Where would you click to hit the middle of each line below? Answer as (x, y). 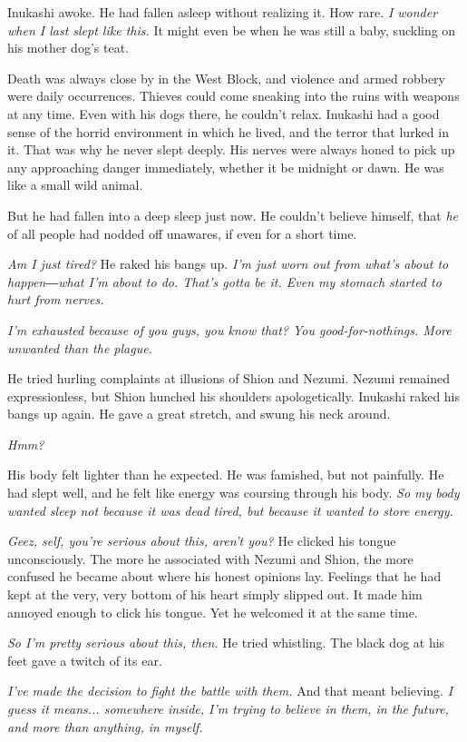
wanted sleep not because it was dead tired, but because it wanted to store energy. (230, 510)
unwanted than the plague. (80, 347)
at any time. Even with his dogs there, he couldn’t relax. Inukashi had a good (224, 113)
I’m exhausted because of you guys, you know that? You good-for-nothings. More (229, 329)
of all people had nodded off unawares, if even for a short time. (182, 233)
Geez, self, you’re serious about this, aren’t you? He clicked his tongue (202, 541)
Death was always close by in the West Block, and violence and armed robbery (226, 78)
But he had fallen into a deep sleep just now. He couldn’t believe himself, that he (233, 215)
